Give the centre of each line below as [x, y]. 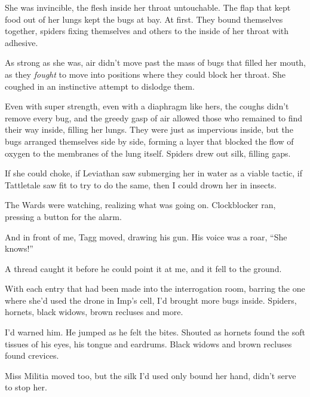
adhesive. [22, 42]
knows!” [19, 248]
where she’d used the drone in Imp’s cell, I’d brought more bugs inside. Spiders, [151, 300]
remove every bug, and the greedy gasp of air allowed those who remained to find [154, 117]
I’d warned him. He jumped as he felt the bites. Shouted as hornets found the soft [155, 332]
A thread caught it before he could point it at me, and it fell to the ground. [143, 268]
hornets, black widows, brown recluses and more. [94, 312]
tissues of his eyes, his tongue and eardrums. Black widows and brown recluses [148, 343]
